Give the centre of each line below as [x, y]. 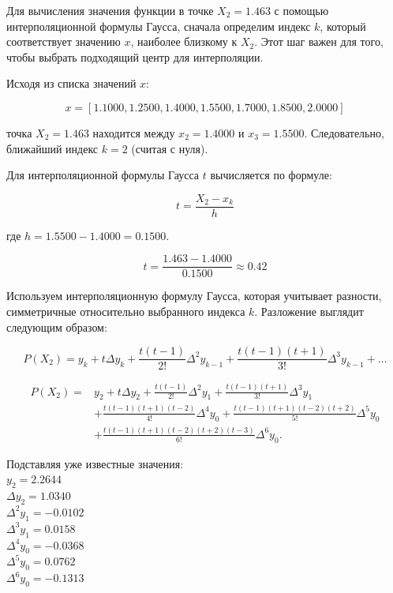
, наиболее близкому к [184, 41]
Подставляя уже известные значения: [95, 463]
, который [343, 26]
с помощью [301, 10]
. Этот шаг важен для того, [319, 41]
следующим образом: [57, 327]
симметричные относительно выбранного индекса [126, 312]
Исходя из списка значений [71, 83]
